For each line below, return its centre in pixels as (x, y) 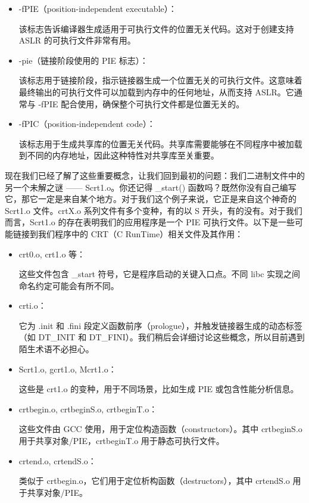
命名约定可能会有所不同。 (69, 285)
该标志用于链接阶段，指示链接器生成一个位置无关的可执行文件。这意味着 (160, 80)
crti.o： (32, 305)
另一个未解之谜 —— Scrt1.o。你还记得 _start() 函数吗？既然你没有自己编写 (151, 187)
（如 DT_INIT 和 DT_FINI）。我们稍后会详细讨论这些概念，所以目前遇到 (162, 337)
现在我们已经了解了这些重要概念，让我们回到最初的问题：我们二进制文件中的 (155, 175)
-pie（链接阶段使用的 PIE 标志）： (83, 60)
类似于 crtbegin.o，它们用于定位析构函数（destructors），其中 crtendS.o (154, 481)
